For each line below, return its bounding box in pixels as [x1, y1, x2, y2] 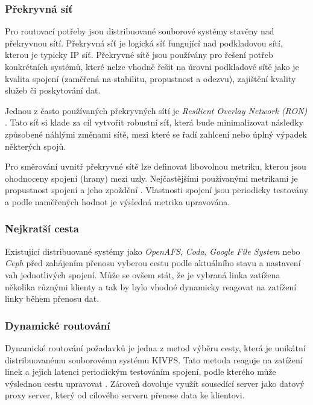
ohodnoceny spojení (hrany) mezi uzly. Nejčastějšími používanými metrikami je [5, 171, 298, 184]
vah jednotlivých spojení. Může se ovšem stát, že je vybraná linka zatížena [5, 268, 280, 281]
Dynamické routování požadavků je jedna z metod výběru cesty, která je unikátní [5, 341, 306, 354]
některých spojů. [5, 139, 66, 152]
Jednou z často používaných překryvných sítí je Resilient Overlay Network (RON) [5, 104, 308, 116]
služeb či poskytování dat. [5, 84, 101, 97]
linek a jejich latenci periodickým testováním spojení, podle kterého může [5, 365, 276, 378]
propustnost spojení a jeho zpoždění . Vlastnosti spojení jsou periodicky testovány [5, 183, 308, 196]
